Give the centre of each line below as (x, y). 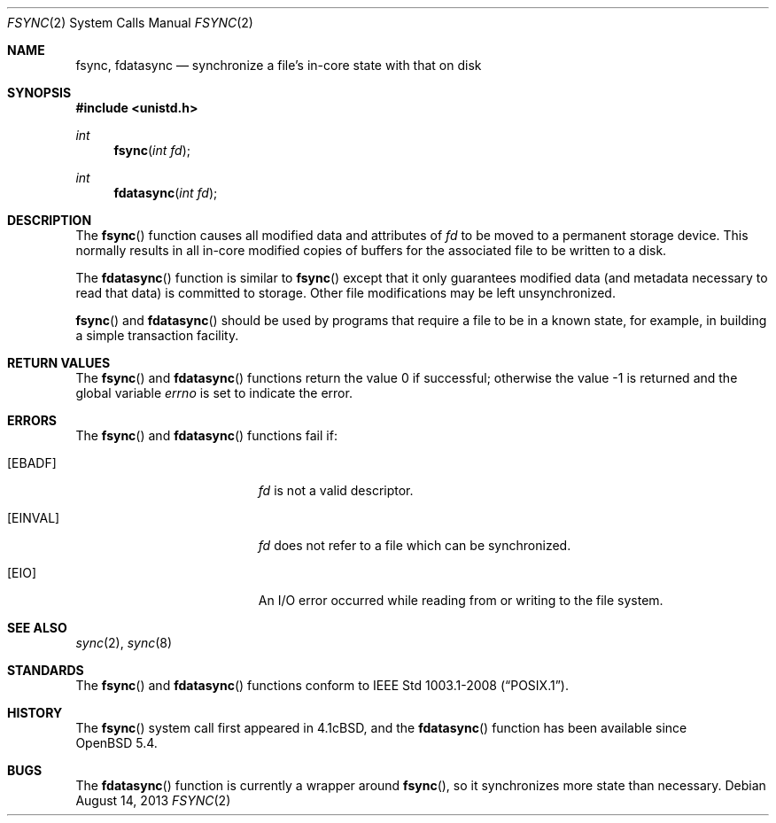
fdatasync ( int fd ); (166, 193)
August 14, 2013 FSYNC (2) (153, 800)
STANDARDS (46, 670)
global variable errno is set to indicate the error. (214, 393)
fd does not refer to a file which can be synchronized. (415, 545)
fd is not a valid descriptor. (336, 490)
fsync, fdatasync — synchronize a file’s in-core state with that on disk (279, 65)
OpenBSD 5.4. (116, 743)
